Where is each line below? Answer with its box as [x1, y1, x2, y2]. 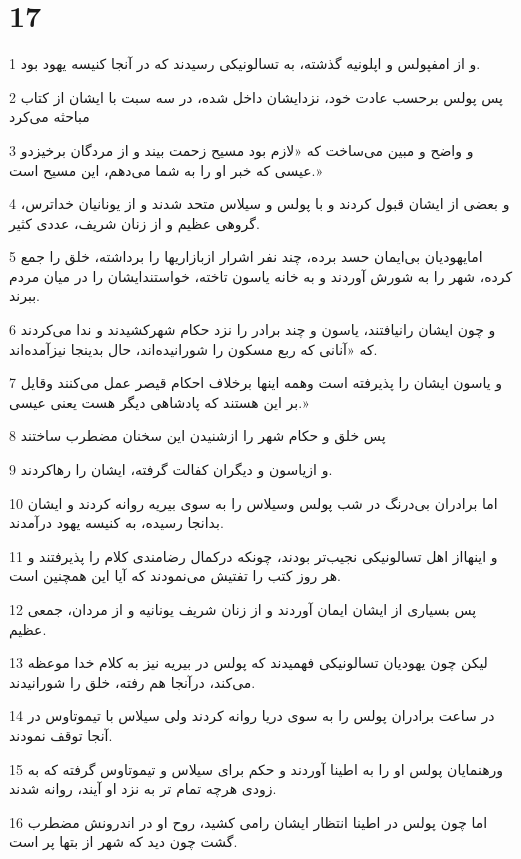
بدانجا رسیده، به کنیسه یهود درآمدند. [9, 512, 224, 533]
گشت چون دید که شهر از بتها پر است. [9, 831, 238, 852]
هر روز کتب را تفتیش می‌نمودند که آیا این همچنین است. [9, 565, 342, 586]
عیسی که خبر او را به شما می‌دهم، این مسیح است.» [9, 159, 323, 180]
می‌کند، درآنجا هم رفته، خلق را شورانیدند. [9, 671, 256, 692]
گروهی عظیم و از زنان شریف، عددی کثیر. [9, 212, 260, 233]
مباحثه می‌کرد [9, 106, 90, 127]
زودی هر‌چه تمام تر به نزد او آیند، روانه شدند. [9, 778, 277, 799]
